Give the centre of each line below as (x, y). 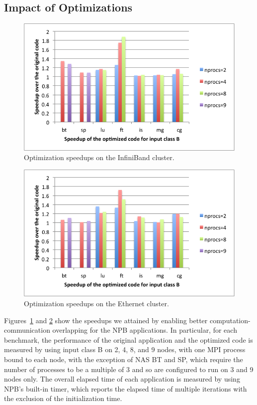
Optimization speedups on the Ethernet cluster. (96, 303)
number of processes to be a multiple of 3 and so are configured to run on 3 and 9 (129, 369)
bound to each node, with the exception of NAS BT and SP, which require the (124, 359)
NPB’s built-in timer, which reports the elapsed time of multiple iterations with (126, 388)
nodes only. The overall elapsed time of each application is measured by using (122, 379)
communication (27, 330)
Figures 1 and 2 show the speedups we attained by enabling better (106, 320)
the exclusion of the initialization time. (63, 398)
